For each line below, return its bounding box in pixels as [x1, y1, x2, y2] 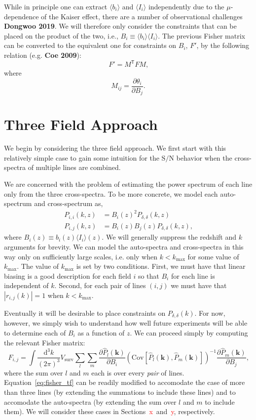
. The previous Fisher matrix [158, 30, 245, 41]
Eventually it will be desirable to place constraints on [4, 307, 166, 318]
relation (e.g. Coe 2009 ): [4, 49, 81, 60]
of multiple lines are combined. [28, 162, 121, 172]
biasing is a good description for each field [4, 270, 131, 281]
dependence [4, 11, 39, 21]
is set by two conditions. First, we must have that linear [76, 261, 246, 271]
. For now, [194, 307, 225, 318]
